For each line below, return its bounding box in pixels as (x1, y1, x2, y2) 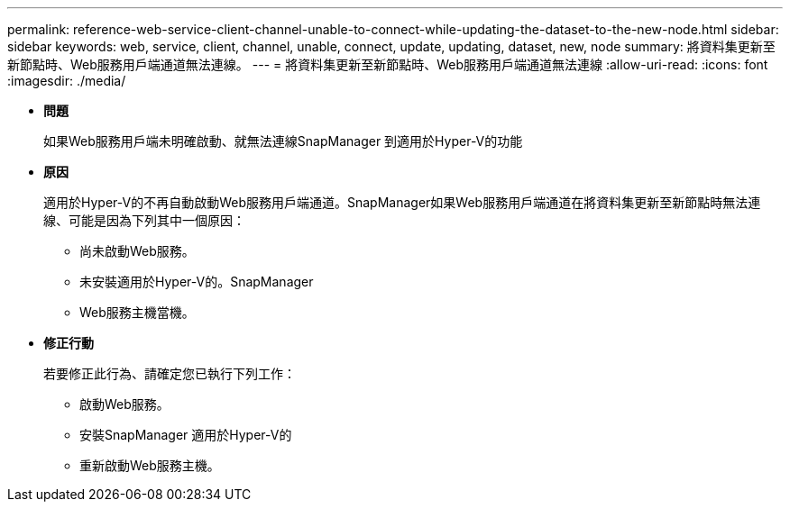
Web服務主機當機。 (79, 304, 195, 320)
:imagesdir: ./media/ (7, 73, 126, 88)
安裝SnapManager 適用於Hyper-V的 (79, 427, 292, 442)
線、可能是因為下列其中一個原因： (43, 213, 245, 228)
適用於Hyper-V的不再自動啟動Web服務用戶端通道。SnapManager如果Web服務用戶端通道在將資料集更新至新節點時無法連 (43, 195, 761, 210)
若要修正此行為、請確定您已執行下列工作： (43, 366, 296, 381)
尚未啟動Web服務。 (79, 243, 195, 259)
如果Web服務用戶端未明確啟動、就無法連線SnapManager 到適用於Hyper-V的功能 (43, 133, 523, 149)
